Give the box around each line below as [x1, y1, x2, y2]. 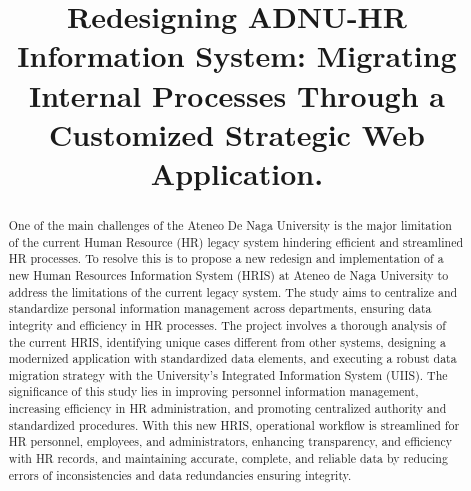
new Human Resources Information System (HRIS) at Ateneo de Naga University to [8, 266, 449, 283]
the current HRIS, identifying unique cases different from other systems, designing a [8, 333, 446, 350]
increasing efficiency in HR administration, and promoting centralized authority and [8, 400, 447, 417]
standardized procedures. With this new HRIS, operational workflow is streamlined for [8, 416, 460, 433]
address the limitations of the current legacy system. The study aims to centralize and [8, 283, 458, 300]
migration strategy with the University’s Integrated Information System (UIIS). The [8, 366, 448, 383]
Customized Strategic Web [49, 113, 425, 154]
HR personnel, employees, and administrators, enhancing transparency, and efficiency [8, 433, 453, 450]
